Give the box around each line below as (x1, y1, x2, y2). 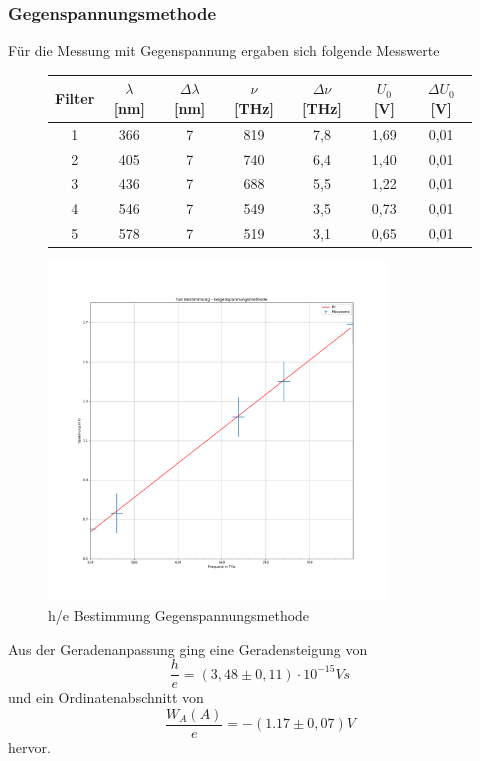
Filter (55, 88, 95, 109)
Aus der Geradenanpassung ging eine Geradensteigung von (8, 638, 368, 659)
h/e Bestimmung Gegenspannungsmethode (48, 605, 310, 625)
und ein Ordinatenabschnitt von (8, 687, 204, 708)
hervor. (8, 736, 51, 757)
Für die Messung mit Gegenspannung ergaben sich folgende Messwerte (8, 40, 440, 61)
